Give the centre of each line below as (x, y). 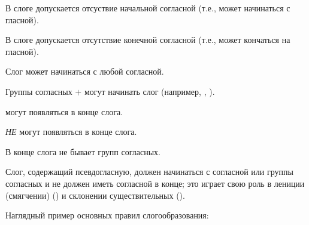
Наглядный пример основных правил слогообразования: (107, 215)
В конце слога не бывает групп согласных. (83, 151)
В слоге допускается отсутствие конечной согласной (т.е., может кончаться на (148, 40)
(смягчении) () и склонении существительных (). (95, 195)
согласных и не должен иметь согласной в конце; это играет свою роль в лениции (155, 183)
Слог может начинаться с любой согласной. (85, 71)
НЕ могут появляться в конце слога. (71, 132)
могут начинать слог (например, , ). (149, 91)
